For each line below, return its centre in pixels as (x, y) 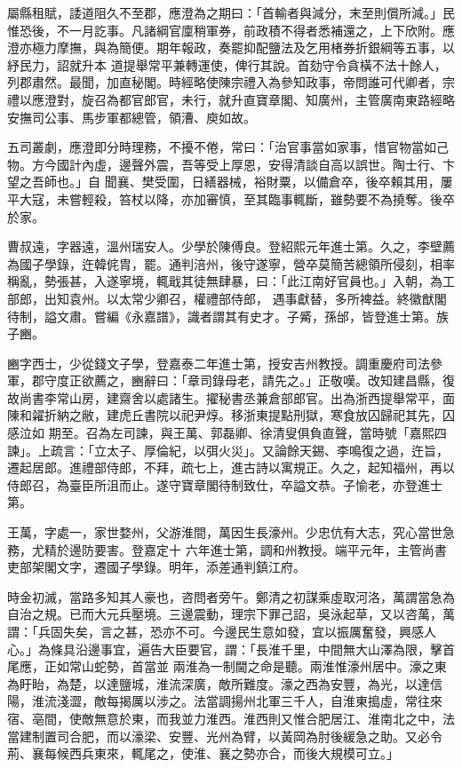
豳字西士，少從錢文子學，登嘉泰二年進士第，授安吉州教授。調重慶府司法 (219, 363)
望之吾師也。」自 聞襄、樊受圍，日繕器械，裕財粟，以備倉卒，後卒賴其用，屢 (230, 182)
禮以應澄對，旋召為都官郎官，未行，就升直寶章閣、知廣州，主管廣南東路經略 (231, 99)
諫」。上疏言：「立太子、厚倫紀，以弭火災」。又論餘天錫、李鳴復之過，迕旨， (228, 450)
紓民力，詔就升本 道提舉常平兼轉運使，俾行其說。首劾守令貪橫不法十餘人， (227, 64)
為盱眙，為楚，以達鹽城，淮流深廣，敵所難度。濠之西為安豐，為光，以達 (219, 683)
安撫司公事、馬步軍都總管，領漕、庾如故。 (131, 117)
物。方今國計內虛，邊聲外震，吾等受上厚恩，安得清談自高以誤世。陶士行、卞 (231, 164)
